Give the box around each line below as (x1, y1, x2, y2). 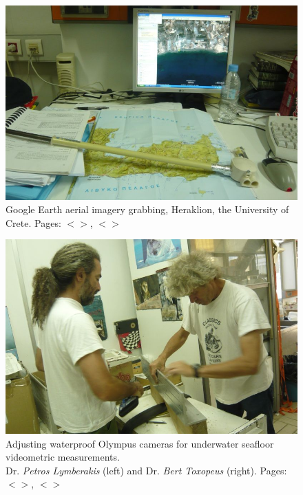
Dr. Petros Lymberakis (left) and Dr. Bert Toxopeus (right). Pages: (6, 463, 287, 477)
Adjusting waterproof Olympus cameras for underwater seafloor (6, 436, 274, 450)
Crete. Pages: (6, 215, 61, 230)
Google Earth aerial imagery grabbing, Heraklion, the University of (6, 202, 289, 217)
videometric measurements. (6, 450, 120, 464)
